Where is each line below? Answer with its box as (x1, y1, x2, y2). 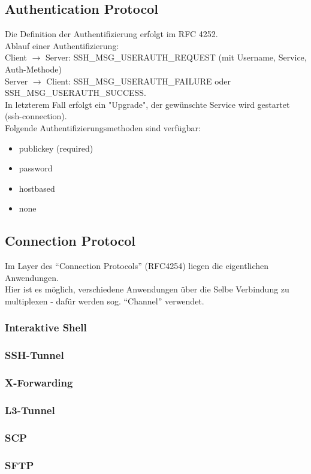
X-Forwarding (5, 375, 73, 390)
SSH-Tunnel (5, 348, 64, 363)
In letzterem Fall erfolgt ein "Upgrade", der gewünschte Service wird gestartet (5, 98, 290, 110)
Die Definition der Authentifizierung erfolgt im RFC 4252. (5, 28, 218, 40)
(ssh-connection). (5, 110, 67, 122)
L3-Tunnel (5, 402, 55, 417)
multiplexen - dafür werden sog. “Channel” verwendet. (5, 294, 204, 307)
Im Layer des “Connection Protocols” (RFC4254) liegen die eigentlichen (5, 259, 269, 272)
